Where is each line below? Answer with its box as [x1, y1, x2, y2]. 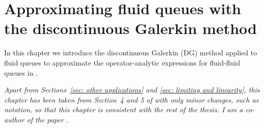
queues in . [4, 67, 38, 78]
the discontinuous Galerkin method [4, 18, 257, 39]
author [4, 114, 24, 124]
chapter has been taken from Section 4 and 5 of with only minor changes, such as [4, 94, 259, 105]
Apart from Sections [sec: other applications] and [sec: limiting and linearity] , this [4, 84, 260, 95]
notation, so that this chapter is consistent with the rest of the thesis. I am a [4, 104, 243, 115]
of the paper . [27, 114, 68, 124]
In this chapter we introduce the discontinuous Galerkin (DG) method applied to [4, 47, 257, 58]
